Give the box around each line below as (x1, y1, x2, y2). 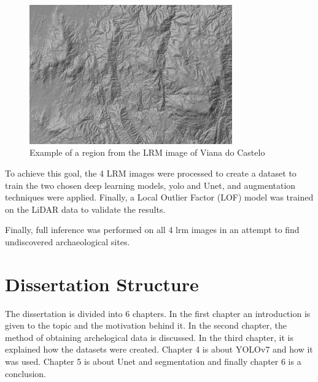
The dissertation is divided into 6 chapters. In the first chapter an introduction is (5, 307, 311, 319)
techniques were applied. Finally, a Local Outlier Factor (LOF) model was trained (5, 191, 314, 204)
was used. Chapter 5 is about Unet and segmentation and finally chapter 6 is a (5, 355, 301, 368)
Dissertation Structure (5, 271, 199, 296)
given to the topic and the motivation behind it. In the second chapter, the (5, 319, 287, 332)
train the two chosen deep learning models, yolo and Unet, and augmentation (5, 178, 296, 191)
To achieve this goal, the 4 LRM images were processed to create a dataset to (5, 166, 297, 179)
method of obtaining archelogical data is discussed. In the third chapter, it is (5, 330, 293, 343)
